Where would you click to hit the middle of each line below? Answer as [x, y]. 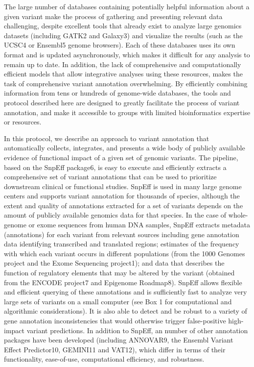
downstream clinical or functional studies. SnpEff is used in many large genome [123, 186]
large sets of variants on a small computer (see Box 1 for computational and [118, 301]
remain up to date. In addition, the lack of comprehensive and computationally [123, 64]
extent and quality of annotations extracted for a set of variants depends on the [124, 205]
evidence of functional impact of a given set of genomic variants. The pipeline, [121, 157]
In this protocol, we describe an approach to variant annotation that [107, 138]
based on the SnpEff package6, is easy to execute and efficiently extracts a [115, 167]
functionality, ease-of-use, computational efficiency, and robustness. [104, 359]
